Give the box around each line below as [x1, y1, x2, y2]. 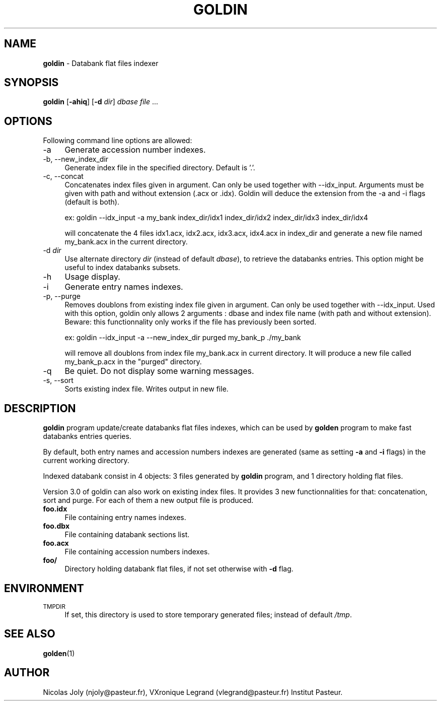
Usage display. [64, 272, 120, 282]
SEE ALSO [4, 627, 55, 640]
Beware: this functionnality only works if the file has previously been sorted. [64, 317, 317, 327]
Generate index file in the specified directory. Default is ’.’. [64, 163, 255, 172]
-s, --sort [43, 376, 73, 385]
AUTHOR [4, 666, 50, 679]
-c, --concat [43, 172, 84, 181]
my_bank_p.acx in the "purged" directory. [64, 357, 202, 366]
